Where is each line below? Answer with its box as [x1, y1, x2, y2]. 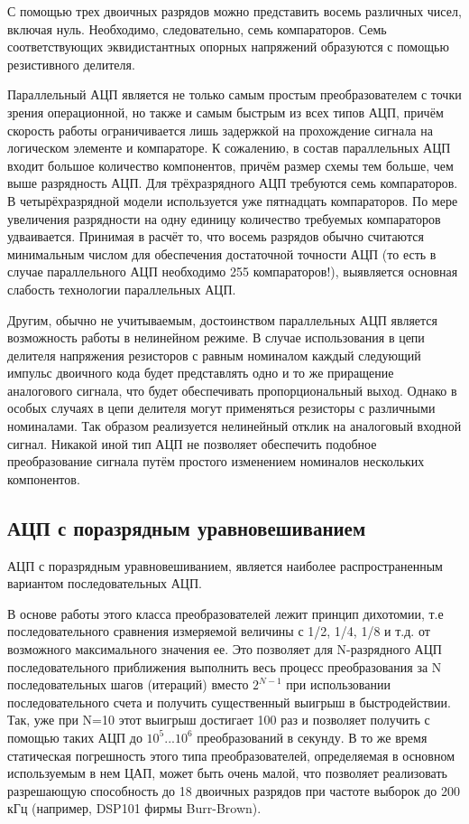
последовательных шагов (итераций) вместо [7, 675, 249, 694]
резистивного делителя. [7, 54, 135, 73]
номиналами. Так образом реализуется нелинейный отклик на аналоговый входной [7, 417, 462, 435]
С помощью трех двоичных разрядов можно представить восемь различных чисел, [7, 2, 462, 20]
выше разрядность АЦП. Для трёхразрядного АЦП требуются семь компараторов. [7, 173, 458, 192]
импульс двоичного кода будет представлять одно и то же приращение [7, 363, 394, 382]
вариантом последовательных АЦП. [7, 574, 202, 593]
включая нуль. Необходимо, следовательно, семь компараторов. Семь [7, 19, 387, 38]
